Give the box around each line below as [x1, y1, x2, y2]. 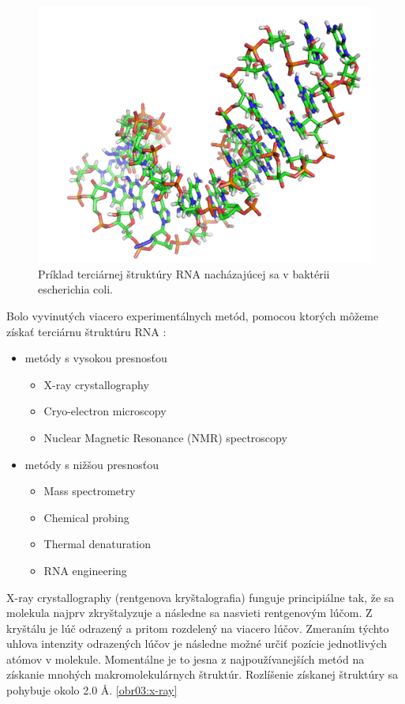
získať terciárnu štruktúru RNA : [6, 323, 167, 339]
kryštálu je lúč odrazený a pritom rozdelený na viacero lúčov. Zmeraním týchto [6, 619, 389, 636]
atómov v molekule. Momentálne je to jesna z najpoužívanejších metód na [6, 650, 365, 667]
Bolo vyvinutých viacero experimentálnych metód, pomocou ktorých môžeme [6, 307, 379, 324]
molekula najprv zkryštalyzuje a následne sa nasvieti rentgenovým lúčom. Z [6, 604, 373, 621]
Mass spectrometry [43, 483, 136, 499]
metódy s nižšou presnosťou [24, 456, 159, 472]
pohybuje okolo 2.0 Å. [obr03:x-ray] [6, 682, 178, 698]
